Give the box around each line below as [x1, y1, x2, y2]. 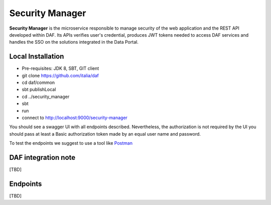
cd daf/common [22, 79, 55, 85]
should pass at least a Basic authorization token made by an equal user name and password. [9, 131, 201, 137]
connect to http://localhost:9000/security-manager [22, 115, 128, 121]
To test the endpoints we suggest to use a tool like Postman [9, 140, 133, 146]
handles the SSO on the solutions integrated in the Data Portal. [9, 39, 139, 45]
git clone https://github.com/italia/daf [22, 72, 99, 78]
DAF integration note [9, 153, 75, 162]
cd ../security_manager [22, 93, 70, 99]
